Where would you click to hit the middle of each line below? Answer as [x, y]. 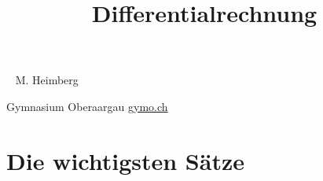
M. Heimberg [47, 80]
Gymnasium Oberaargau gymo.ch [87, 106]
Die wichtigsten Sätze [125, 160]
